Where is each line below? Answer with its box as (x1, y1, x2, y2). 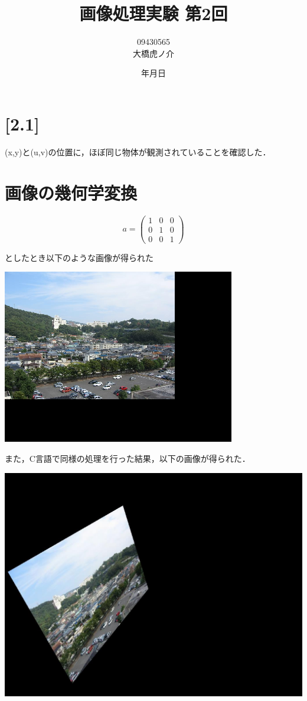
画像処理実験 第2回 (79, 1, 228, 25)
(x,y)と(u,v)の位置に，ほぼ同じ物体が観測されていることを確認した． (5, 145, 271, 158)
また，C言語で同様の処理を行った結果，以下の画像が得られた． (5, 452, 250, 464)
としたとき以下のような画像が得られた (5, 251, 153, 263)
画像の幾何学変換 (5, 180, 138, 204)
